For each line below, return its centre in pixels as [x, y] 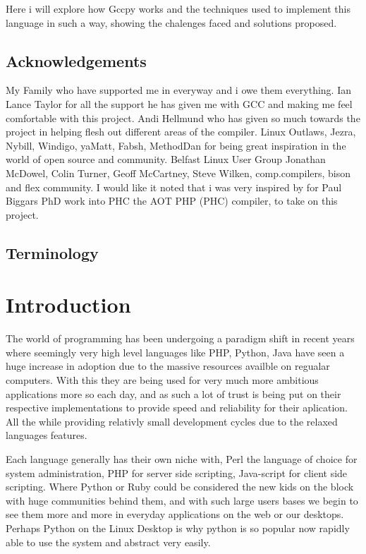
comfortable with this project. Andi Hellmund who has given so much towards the [183, 118]
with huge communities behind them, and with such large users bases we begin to [182, 500]
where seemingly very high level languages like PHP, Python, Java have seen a [175, 352]
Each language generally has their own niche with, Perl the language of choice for [182, 458]
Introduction [68, 305]
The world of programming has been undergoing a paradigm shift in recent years [180, 338]
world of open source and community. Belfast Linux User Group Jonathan [166, 159]
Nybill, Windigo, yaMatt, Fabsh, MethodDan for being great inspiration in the [176, 145]
